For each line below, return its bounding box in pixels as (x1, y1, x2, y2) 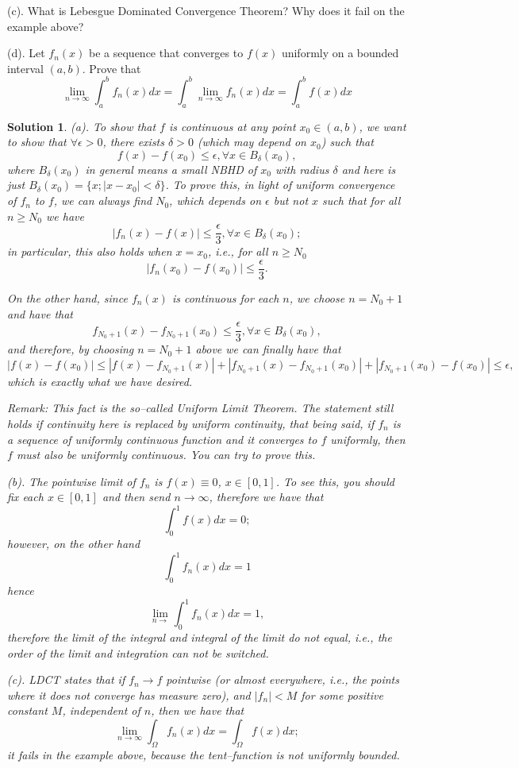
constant (7, 702, 48, 719)
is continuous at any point (168, 118, 296, 134)
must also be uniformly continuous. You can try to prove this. (16, 446, 316, 463)
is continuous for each (171, 289, 279, 306)
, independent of (62, 702, 140, 719)
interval (7, 60, 44, 76)
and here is (341, 160, 396, 177)
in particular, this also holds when (7, 243, 172, 260)
